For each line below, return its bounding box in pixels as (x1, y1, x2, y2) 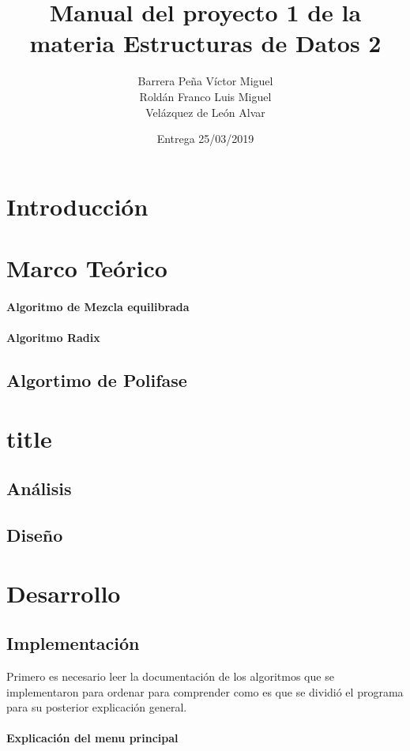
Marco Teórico (6, 252, 167, 284)
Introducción (6, 190, 149, 222)
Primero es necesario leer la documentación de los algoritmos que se (6, 667, 334, 684)
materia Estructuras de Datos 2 (29, 27, 382, 59)
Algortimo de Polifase (6, 368, 187, 392)
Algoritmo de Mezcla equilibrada (6, 298, 190, 314)
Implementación (6, 631, 140, 655)
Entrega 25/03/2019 (156, 130, 254, 147)
